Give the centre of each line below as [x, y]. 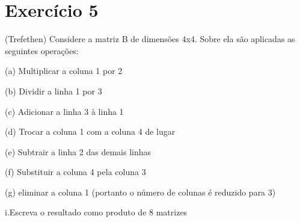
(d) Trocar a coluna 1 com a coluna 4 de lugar [90, 131]
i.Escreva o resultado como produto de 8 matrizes [96, 212]
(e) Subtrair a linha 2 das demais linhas [78, 151]
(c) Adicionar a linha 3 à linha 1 [64, 111]
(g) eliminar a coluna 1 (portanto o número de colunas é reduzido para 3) [140, 192]
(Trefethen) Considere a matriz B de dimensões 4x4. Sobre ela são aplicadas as [150, 39]
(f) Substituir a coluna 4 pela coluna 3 [75, 172]
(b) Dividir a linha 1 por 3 [54, 91]
